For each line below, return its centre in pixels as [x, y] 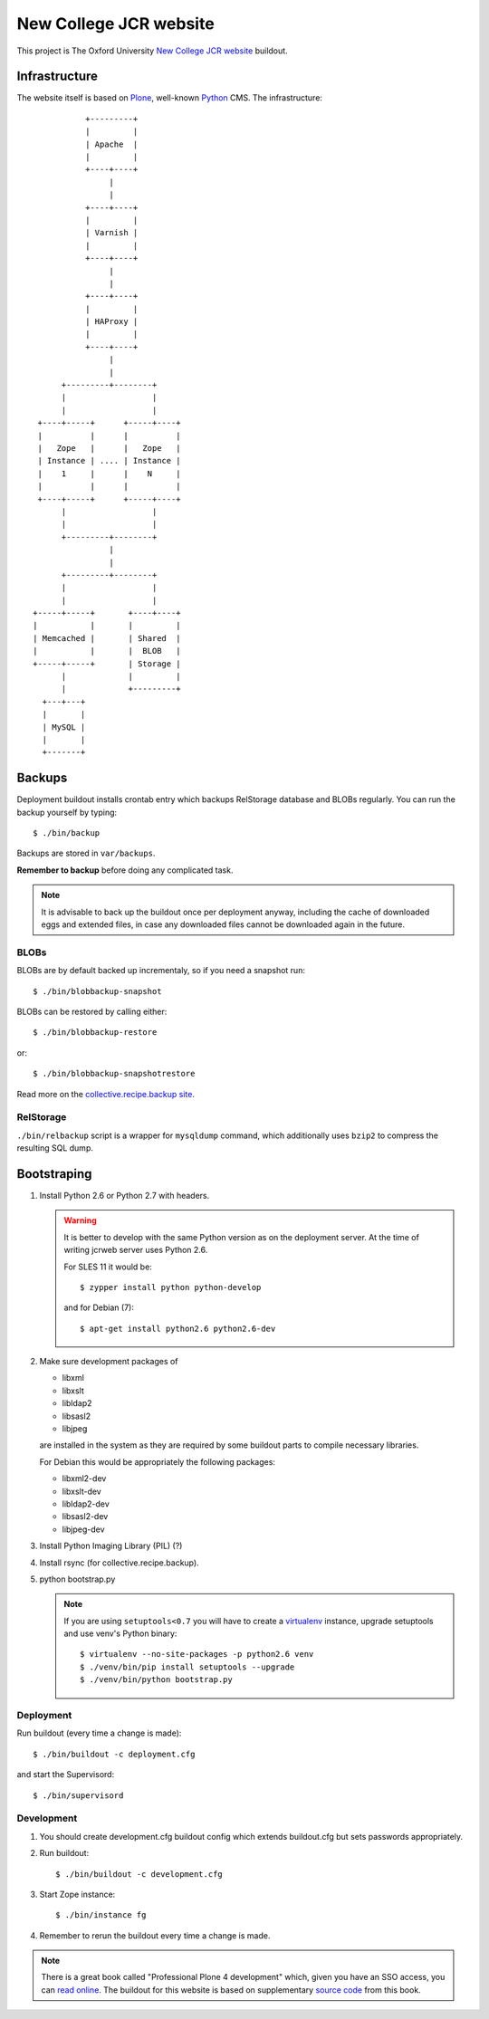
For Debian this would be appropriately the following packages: [158, 1461]
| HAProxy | [111, 322]
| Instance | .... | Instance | [109, 461]
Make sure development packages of [109, 1362]
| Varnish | [111, 233]
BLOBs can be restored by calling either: [92, 1011]
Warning [80, 1220]
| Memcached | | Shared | [107, 638]
